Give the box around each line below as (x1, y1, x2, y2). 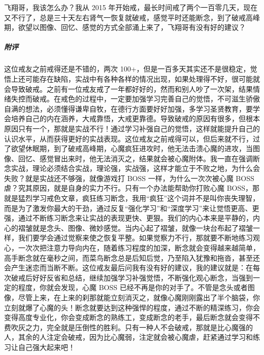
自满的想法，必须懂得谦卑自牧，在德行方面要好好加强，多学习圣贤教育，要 (4, 103, 253, 114)
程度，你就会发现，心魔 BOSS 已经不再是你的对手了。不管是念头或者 (18, 282, 248, 293)
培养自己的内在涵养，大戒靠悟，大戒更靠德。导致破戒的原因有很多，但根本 (11, 113, 260, 124)
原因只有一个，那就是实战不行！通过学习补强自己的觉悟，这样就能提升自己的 (4, 123, 260, 133)
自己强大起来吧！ (18, 341, 75, 352)
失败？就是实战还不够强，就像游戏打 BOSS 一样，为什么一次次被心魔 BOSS (4, 172, 254, 183)
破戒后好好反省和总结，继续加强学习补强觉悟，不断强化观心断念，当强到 (11, 272, 253, 282)
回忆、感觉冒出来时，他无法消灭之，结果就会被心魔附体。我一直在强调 (18, 153, 253, 163)
